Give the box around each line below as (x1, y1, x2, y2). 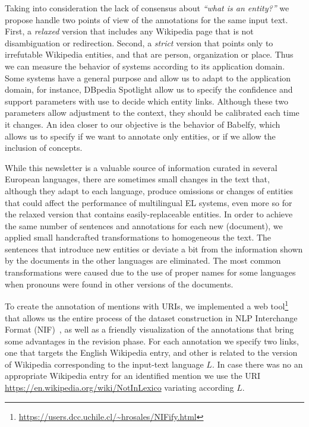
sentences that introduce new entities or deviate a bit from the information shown (5, 242, 303, 255)
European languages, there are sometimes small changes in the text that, (5, 173, 270, 185)
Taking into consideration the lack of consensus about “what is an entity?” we (5, 2, 289, 14)
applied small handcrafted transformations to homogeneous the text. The (5, 231, 272, 243)
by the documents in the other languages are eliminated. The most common (5, 254, 281, 267)
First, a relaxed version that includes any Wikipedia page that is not (5, 25, 254, 37)
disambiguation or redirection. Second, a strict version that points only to (5, 36, 273, 49)
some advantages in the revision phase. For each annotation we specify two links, (5, 334, 299, 347)
